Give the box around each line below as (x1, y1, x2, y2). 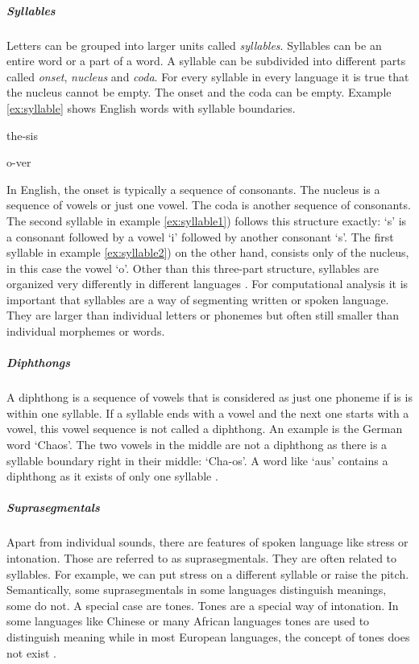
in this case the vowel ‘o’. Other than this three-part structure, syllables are (6, 259, 379, 276)
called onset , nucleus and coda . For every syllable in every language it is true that (6, 68, 409, 85)
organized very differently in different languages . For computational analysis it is (6, 275, 409, 292)
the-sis (6, 126, 39, 143)
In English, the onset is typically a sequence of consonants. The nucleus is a (6, 180, 380, 197)
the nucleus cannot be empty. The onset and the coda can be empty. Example (6, 84, 392, 101)
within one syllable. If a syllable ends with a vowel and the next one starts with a (6, 404, 409, 421)
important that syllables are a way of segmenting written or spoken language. (6, 291, 389, 307)
